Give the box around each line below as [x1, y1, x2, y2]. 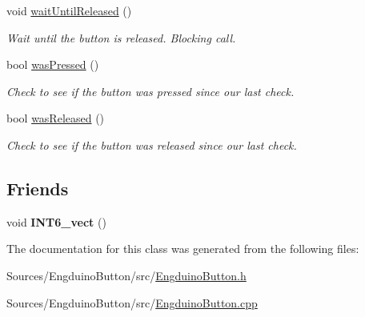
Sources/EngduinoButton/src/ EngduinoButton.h [6, 267, 247, 283]
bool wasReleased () [6, 110, 105, 126]
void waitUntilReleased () [6, 2, 132, 18]
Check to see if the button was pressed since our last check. [6, 82, 295, 99]
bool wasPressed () [6, 56, 99, 73]
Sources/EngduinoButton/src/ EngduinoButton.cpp [6, 294, 258, 311]
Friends [6, 175, 69, 200]
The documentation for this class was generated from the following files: [6, 240, 359, 257]
